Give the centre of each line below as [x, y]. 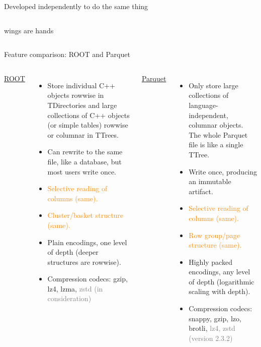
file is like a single [216, 144]
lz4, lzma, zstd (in [75, 288]
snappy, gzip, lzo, [215, 318]
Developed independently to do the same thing [76, 6]
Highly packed [210, 262]
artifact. [201, 191]
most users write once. [82, 171]
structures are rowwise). [84, 262]
